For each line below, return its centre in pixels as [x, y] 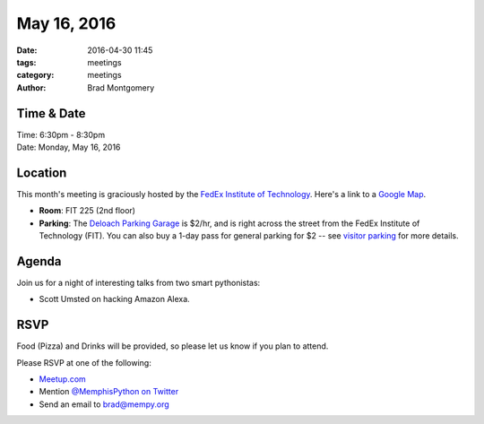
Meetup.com [63, 379]
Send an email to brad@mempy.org [104, 404]
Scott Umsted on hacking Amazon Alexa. [114, 299]
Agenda [39, 261]
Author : [31, 87]
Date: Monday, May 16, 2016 [69, 147]
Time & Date [51, 113]
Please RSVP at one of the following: [84, 362]
